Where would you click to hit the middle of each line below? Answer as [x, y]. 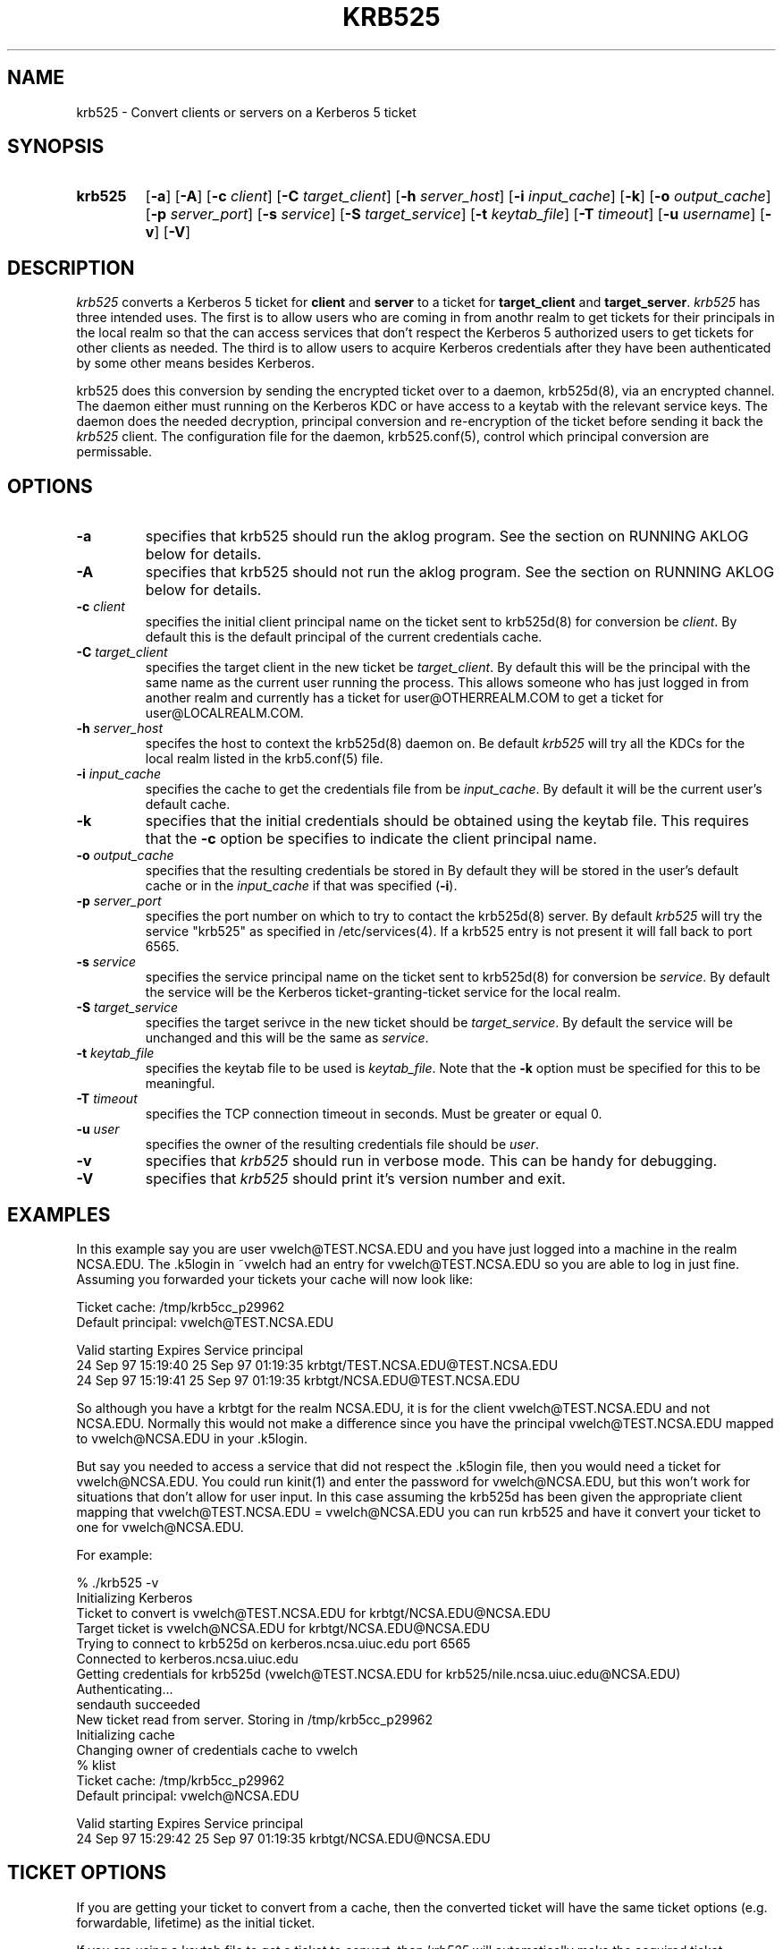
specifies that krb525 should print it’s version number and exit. [355, 1179]
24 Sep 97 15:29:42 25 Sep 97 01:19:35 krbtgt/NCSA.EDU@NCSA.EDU [283, 1838]
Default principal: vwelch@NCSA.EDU [188, 1795]
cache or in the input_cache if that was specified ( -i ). [301, 886]
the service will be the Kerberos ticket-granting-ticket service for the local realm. [383, 992]
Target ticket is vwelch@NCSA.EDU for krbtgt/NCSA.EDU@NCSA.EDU [283, 1628]
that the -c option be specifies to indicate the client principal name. [371, 839]
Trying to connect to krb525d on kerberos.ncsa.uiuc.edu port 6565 [274, 1643]
